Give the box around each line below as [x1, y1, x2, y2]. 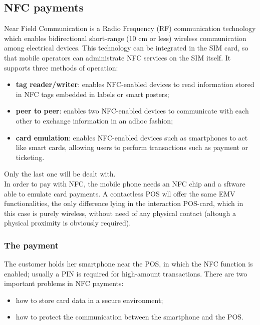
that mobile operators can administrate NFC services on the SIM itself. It [4, 52, 231, 62]
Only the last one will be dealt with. [4, 168, 116, 179]
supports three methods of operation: [4, 62, 118, 72]
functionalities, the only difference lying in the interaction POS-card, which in [4, 198, 243, 208]
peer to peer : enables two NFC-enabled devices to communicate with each [16, 105, 249, 116]
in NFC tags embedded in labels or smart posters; [16, 88, 169, 99]
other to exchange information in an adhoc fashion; [16, 115, 173, 125]
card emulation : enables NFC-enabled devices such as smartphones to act [16, 132, 248, 142]
